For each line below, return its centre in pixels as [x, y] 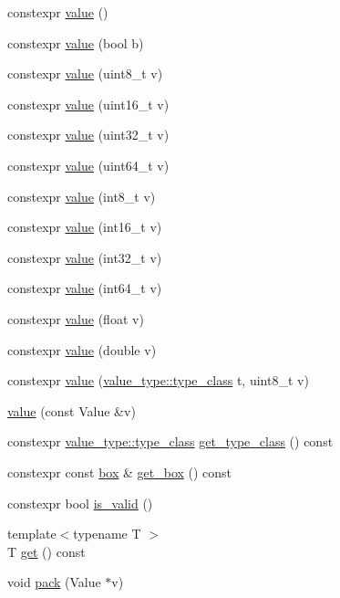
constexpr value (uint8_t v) [85, 73]
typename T [107, 534]
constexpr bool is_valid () [80, 503]
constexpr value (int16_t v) [85, 227]
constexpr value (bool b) [76, 42]
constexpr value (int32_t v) [85, 257]
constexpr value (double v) [82, 349]
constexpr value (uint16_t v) [88, 104]
